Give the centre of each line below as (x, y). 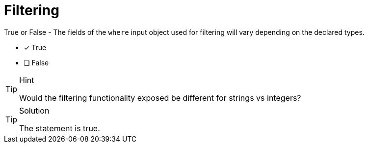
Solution (34, 110)
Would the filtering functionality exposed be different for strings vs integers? (160, 98)
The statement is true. (60, 128)
